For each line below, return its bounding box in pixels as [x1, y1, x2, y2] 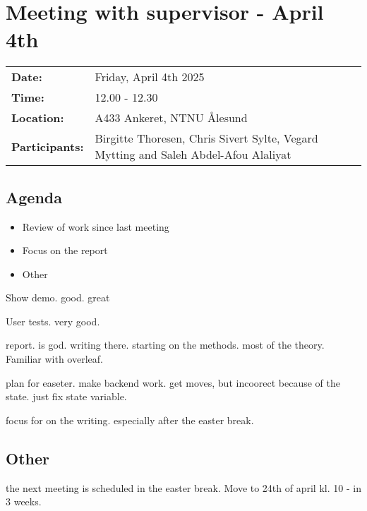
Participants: [11, 138, 84, 155]
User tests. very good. [6, 313, 100, 328]
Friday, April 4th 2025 [95, 68, 205, 85]
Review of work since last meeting [22, 219, 169, 234]
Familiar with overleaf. [6, 351, 103, 366]
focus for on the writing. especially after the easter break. [6, 412, 254, 427]
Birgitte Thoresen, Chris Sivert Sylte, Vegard [95, 130, 318, 147]
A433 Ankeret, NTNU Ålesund [95, 109, 248, 126]
